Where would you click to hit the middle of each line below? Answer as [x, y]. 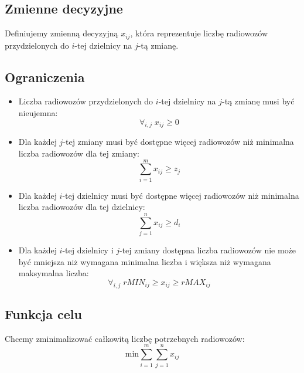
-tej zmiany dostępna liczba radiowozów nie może [208, 250]
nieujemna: [38, 113]
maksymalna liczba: [54, 273]
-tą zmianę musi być [258, 101]
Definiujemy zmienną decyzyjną [62, 33]
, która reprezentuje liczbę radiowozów [199, 33]
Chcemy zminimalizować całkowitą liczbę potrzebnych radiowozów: [125, 338]
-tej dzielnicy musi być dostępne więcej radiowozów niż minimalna [181, 195]
